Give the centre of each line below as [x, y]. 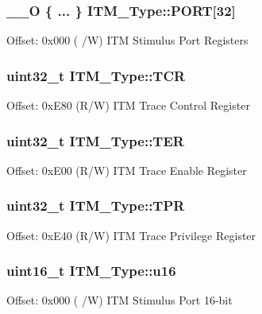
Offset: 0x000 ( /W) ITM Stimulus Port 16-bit [119, 300]
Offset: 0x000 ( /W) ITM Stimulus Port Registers [127, 40]
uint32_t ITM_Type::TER [95, 140]
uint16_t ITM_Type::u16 [91, 271]
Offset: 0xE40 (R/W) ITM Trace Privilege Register [131, 235]
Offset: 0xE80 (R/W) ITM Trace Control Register [128, 105]
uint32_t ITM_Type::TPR [96, 205]
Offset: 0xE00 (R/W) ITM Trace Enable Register [127, 170]
